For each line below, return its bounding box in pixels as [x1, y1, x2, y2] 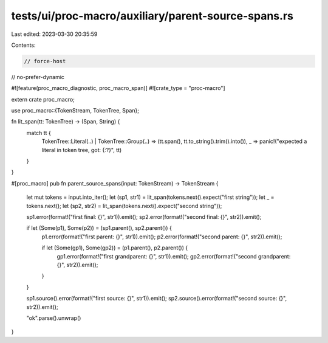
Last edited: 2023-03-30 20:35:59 [11, 30, 98, 38]
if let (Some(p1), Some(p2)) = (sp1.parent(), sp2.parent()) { [26, 224, 173, 232]
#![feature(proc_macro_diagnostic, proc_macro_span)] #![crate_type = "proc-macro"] [11, 85, 225, 92]
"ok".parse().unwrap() [26, 314, 81, 322]
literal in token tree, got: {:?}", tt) [41, 146, 122, 153]
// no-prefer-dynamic [11, 73, 65, 80]
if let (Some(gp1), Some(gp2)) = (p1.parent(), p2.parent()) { [41, 244, 188, 252]
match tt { [26, 129, 51, 136]
